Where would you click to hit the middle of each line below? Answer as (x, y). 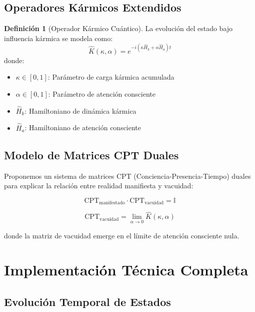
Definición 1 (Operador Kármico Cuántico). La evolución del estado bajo (118, 28)
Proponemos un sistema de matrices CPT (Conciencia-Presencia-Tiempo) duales (127, 176)
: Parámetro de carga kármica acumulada (111, 77)
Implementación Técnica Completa (126, 270)
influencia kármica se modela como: (58, 38)
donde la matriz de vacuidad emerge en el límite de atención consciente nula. (122, 235)
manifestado (112, 203)
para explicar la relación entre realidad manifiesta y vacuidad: (99, 186)
